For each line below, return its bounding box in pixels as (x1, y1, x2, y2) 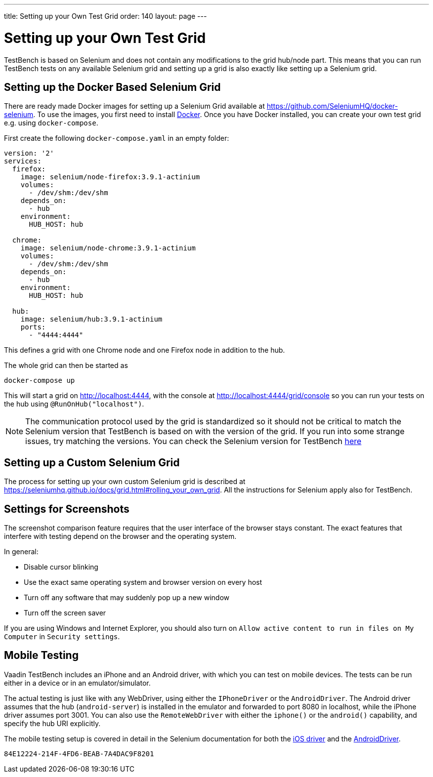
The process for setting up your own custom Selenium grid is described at (4, 477, 246, 486)
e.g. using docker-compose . (4, 119, 98, 127)
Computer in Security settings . (4, 632, 120, 641)
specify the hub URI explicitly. (4, 719, 101, 728)
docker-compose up (4, 376, 75, 385)
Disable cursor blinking (24, 563, 98, 572)
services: (4, 157, 42, 165)
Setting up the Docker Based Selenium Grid (4, 81, 221, 93)
